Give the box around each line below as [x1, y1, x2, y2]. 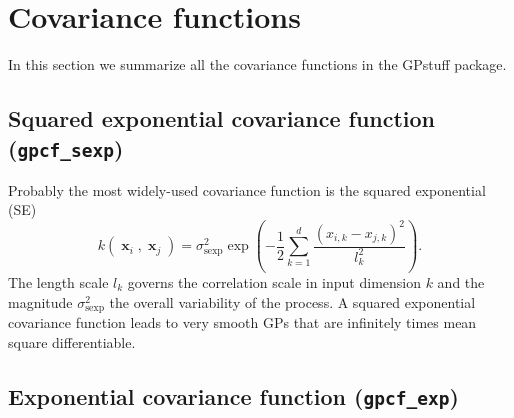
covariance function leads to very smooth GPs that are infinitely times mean [8, 312, 477, 333]
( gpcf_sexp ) [8, 132, 124, 163]
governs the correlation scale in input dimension [127, 272, 421, 293]
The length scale [8, 272, 109, 293]
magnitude [8, 291, 73, 312]
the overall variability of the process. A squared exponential [109, 291, 476, 312]
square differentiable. [8, 331, 136, 352]
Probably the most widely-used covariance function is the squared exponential [8, 179, 486, 200]
